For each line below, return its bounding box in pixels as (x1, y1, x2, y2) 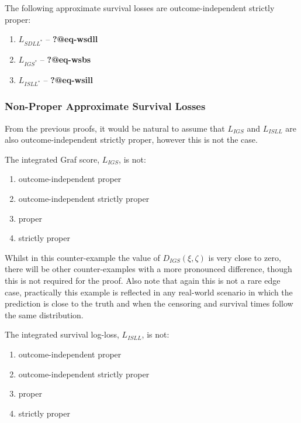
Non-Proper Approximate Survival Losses (5, 99, 206, 114)
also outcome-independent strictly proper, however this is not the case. (5, 133, 258, 146)
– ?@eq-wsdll (46, 33, 98, 45)
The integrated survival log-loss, (5, 328, 119, 341)
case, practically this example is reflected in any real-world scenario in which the (5, 286, 293, 298)
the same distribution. (5, 308, 84, 321)
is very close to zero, (208, 251, 281, 263)
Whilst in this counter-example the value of (5, 251, 160, 263)
